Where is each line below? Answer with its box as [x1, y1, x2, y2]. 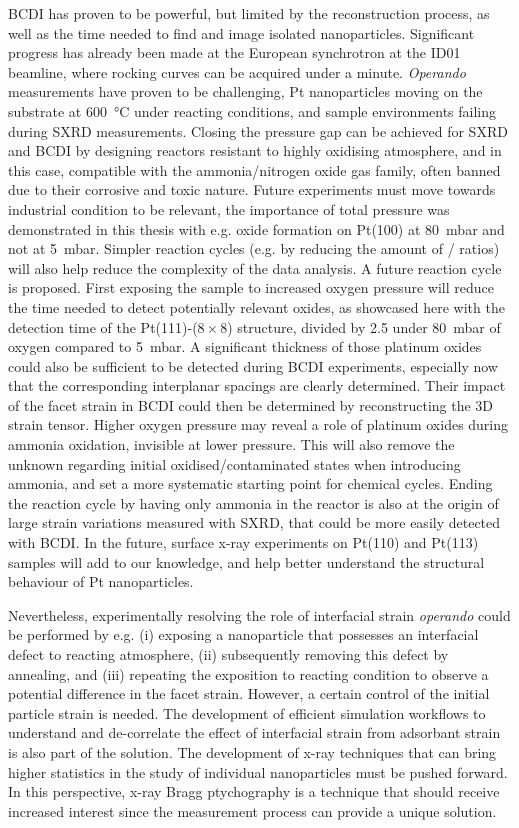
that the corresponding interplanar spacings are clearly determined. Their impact [8, 375, 506, 396]
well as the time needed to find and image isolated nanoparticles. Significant [8, 22, 475, 43]
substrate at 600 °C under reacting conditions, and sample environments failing [8, 100, 497, 121]
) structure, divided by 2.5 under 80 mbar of [227, 316, 501, 337]
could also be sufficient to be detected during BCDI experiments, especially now [8, 355, 498, 376]
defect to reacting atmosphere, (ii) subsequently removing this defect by [8, 644, 449, 664]
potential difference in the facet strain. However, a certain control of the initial [8, 683, 490, 704]
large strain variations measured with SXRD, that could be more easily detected [8, 512, 501, 533]
